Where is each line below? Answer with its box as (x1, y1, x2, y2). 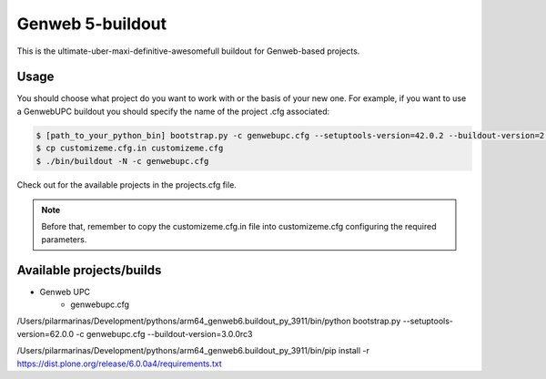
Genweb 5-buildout (16, 14, 167, 34)
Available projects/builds (16, 262, 162, 278)
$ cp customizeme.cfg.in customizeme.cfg (35, 143, 224, 154)
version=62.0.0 (16, 328, 75, 339)
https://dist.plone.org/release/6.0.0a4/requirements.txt (16, 358, 222, 369)
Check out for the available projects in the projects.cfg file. (16, 179, 237, 190)
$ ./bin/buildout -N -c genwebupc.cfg (35, 156, 209, 166)
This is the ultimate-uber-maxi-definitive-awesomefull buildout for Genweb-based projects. (16, 46, 360, 56)
